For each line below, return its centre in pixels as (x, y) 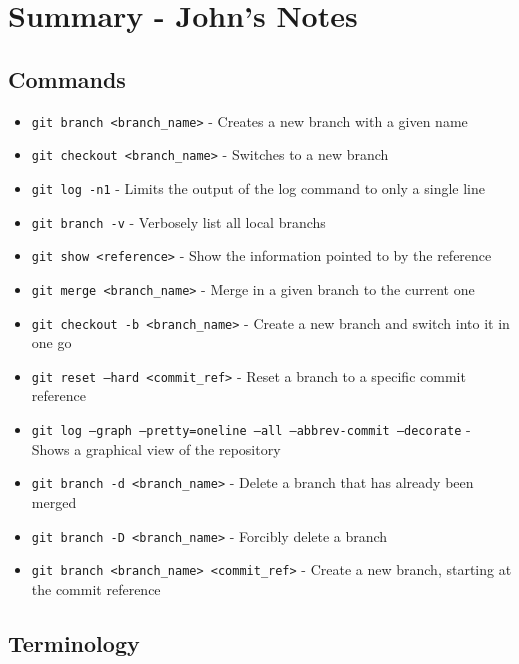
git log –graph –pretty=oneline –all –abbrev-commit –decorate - (251, 429)
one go (51, 342)
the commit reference (96, 588)
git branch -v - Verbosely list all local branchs (178, 221)
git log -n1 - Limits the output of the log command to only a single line (258, 187)
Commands (67, 78)
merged (54, 501)
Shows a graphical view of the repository (156, 448)
